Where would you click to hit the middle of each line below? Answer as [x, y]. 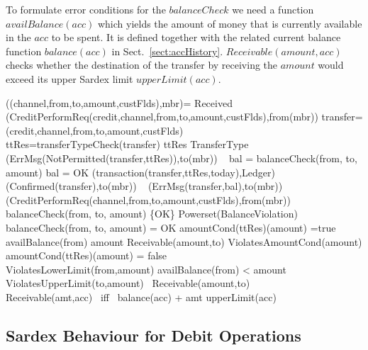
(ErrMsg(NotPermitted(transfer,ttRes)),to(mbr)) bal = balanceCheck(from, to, [182, 158]
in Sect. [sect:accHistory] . [167, 51]
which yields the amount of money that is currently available [230, 23]
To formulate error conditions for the [86, 9]
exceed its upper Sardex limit [69, 78]
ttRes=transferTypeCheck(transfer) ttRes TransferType [127, 144]
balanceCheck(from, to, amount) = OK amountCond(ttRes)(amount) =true [171, 227]
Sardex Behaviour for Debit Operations [154, 335]
